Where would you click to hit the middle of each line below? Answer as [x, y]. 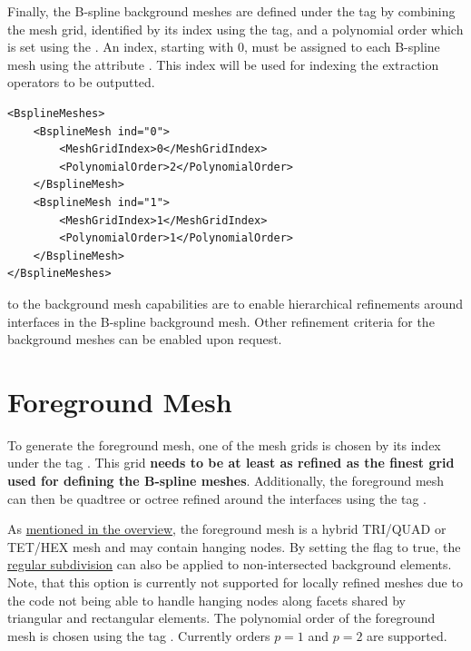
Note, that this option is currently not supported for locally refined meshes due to [235, 582]
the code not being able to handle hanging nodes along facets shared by [206, 600]
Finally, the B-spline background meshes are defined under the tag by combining [231, 11]
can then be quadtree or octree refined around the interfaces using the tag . [217, 498]
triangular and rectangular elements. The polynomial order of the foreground [221, 618]
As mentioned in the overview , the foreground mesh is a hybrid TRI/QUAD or [227, 529]
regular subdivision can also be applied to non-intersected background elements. [230, 564]
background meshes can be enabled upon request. [145, 339]
